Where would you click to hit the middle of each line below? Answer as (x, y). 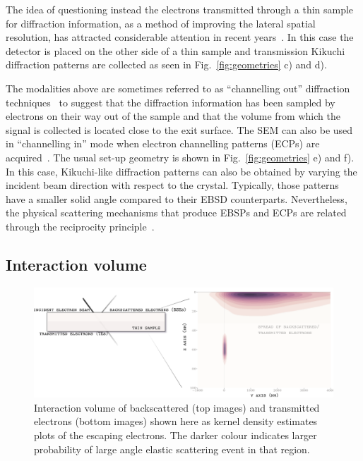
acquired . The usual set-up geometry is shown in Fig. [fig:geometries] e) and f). (180, 157)
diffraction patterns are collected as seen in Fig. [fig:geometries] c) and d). (166, 64)
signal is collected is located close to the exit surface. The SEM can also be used (179, 129)
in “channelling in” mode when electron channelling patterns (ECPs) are (163, 143)
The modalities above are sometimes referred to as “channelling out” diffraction (178, 88)
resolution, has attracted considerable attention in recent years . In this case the (180, 37)
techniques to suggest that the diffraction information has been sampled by (171, 102)
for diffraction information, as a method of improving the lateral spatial (161, 23)
